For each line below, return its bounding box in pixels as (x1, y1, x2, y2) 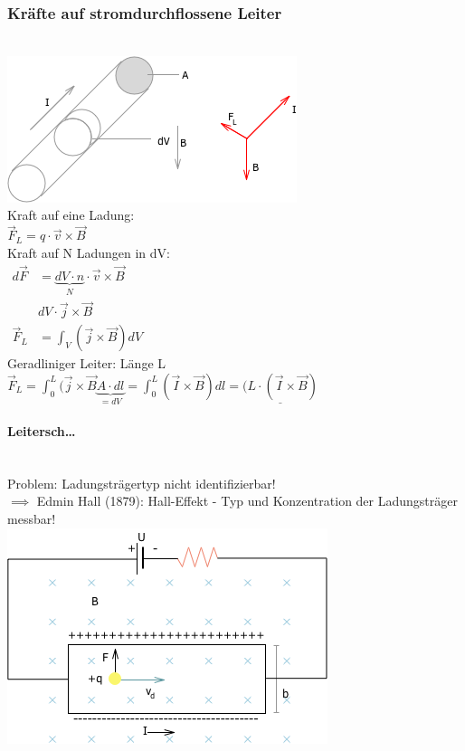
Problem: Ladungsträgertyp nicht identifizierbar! (7, 473, 276, 492)
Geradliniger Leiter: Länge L (7, 354, 166, 373)
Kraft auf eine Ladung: (7, 205, 135, 224)
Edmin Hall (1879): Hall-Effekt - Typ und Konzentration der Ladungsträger (36, 491, 458, 510)
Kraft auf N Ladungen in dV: (7, 242, 170, 261)
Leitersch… (7, 422, 76, 440)
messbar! (7, 509, 56, 528)
